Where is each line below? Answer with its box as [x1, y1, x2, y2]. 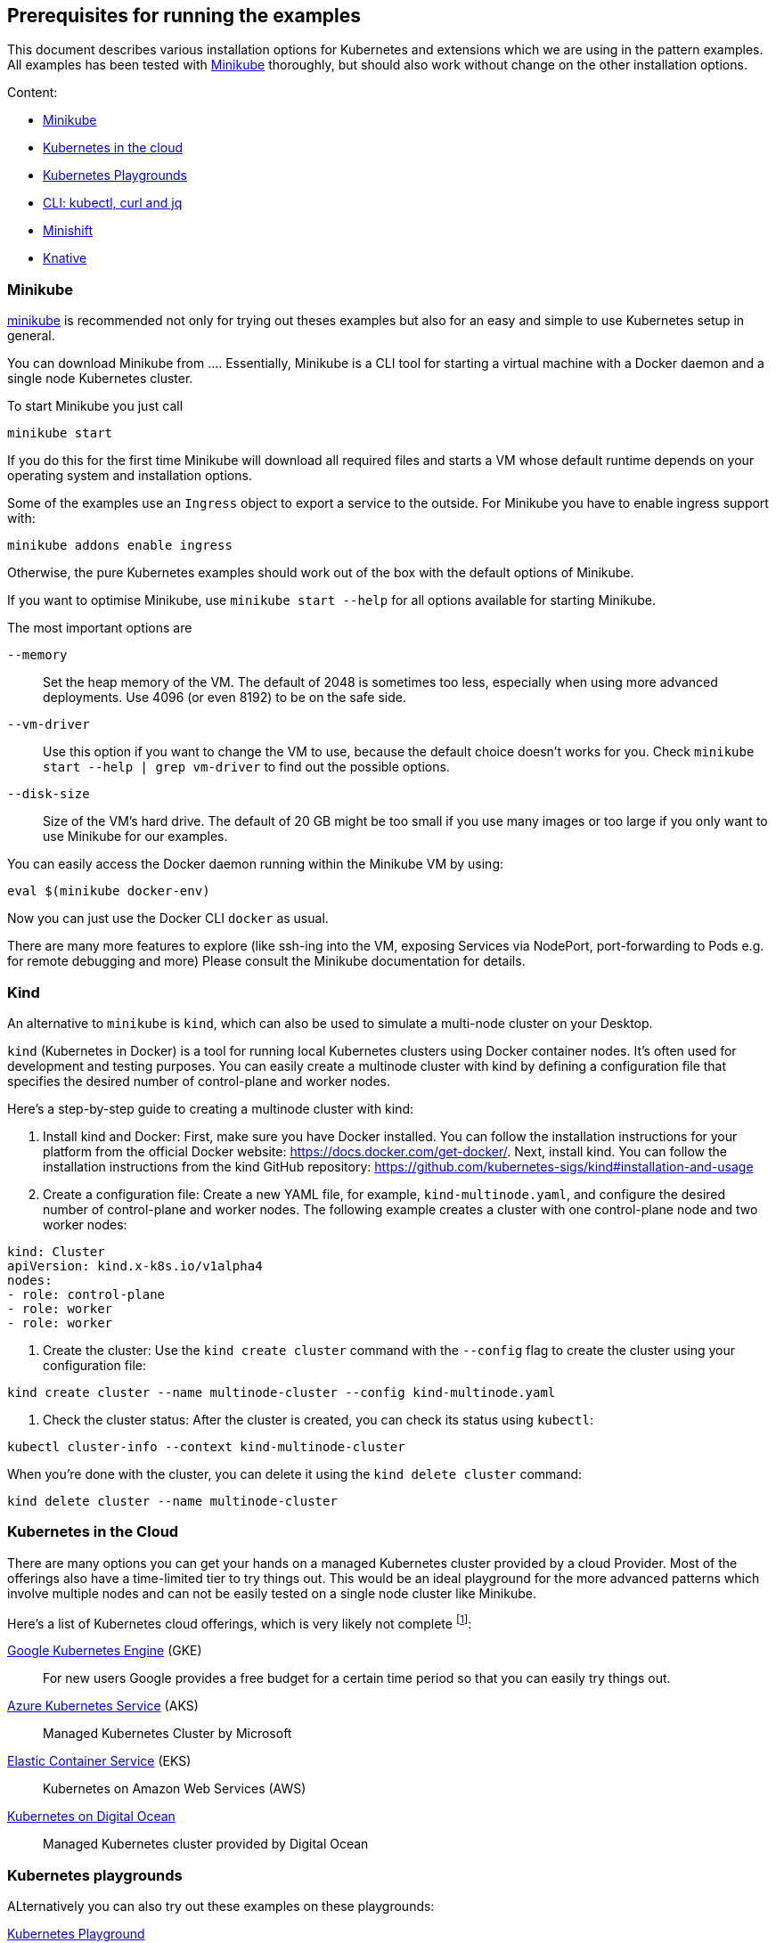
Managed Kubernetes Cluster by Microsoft [43, 1726, 292, 1742]
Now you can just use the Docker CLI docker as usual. [7, 910, 329, 927]
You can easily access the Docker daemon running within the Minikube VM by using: [7, 856, 504, 872]
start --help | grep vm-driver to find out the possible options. [43, 759, 450, 775]
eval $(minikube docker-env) [7, 884, 210, 899]
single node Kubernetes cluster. [7, 371, 193, 387]
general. [7, 328, 55, 344]
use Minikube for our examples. [43, 829, 228, 845]
